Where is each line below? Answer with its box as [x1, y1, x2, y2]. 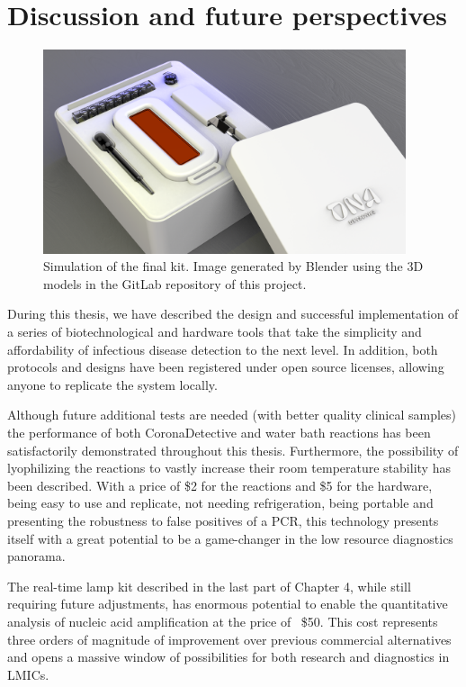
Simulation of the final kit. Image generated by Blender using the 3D [43, 257, 424, 276]
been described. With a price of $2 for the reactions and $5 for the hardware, [7, 475, 433, 494]
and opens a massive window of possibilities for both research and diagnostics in [7, 647, 450, 666]
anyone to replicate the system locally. [7, 375, 218, 393]
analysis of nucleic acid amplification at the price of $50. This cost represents [7, 611, 438, 630]
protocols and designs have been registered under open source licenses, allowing [7, 357, 444, 376]
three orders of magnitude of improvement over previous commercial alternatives [7, 629, 452, 648]
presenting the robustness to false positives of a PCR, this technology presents [7, 511, 439, 529]
